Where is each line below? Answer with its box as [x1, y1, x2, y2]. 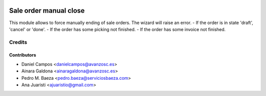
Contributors [9, 52, 36, 58]
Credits [9, 38, 27, 45]
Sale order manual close [9, 6, 85, 15]
